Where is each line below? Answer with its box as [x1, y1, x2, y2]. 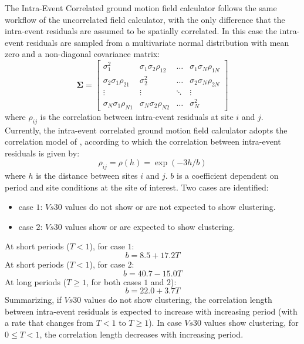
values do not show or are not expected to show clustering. [65, 201, 276, 213]
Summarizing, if [5, 293, 62, 306]
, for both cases [86, 275, 141, 288]
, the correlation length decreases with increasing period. [39, 328, 244, 340]
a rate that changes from [5, 316, 94, 329]
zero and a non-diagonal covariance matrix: [5, 48, 160, 60]
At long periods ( [5, 275, 67, 288]
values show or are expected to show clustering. [65, 220, 235, 232]
